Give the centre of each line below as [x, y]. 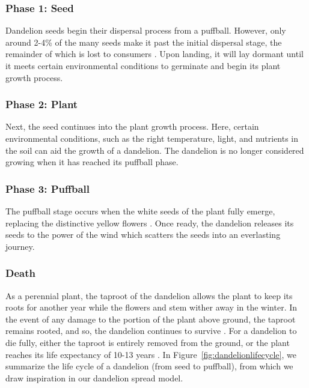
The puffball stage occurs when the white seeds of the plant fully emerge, [140, 211]
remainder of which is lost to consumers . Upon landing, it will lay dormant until [154, 54]
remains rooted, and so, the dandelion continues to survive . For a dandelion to [151, 331]
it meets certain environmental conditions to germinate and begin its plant [143, 65]
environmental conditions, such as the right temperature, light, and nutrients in [152, 138]
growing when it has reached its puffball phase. [92, 162]
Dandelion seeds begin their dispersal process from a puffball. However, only [146, 30]
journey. [20, 246]
